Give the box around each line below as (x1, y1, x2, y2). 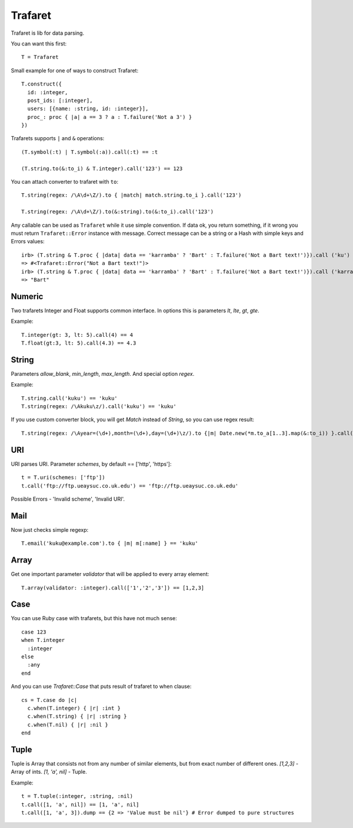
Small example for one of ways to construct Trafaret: (11, 67, 138, 74)
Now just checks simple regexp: (11, 526, 89, 533)
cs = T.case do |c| (21, 697, 78, 703)
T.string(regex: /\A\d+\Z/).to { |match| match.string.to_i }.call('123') (21, 192, 242, 198)
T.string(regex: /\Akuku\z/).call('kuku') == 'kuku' (21, 403, 176, 410)
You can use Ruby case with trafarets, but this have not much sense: (11, 615, 177, 622)
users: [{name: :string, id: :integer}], (27, 105, 149, 112)
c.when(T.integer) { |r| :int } (27, 704, 121, 711)
